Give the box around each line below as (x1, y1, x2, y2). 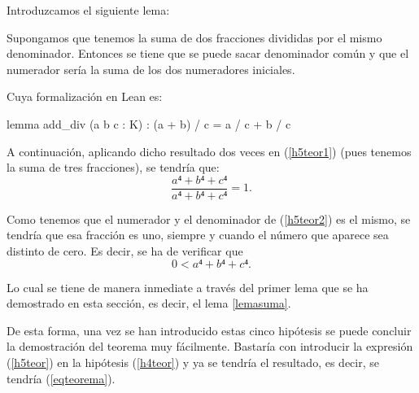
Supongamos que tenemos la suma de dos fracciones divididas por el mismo (7, 28, 382, 46)
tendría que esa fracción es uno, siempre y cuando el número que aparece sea (7, 226, 389, 243)
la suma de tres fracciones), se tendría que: (7, 159, 220, 176)
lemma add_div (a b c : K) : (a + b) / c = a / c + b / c (7, 115, 291, 132)
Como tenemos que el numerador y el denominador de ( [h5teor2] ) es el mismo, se (7, 210, 411, 227)
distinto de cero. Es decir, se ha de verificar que (7, 242, 243, 259)
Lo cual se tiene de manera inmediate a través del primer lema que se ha (7, 278, 369, 295)
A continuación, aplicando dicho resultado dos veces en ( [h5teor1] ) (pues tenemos (7, 142, 412, 159)
